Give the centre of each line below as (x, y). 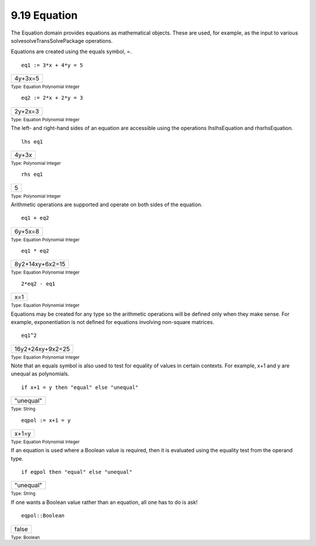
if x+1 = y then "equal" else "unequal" (80, 387)
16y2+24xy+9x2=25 (42, 349)
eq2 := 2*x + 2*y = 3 (52, 98)
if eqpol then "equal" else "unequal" (77, 472)
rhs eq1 (32, 175)
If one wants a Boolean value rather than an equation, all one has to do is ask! (104, 502)
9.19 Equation (44, 15)
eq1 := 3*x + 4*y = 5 (52, 65)
